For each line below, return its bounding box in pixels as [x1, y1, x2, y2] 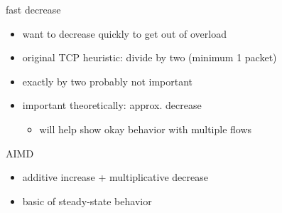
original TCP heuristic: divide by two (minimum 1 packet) [22, 50, 277, 65]
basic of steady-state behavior [22, 193, 152, 208]
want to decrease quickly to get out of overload [22, 26, 227, 41]
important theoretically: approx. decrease [22, 98, 202, 113]
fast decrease [6, 2, 61, 16]
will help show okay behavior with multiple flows [39, 121, 252, 136]
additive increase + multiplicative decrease [22, 170, 208, 185]
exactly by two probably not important [22, 73, 193, 88]
